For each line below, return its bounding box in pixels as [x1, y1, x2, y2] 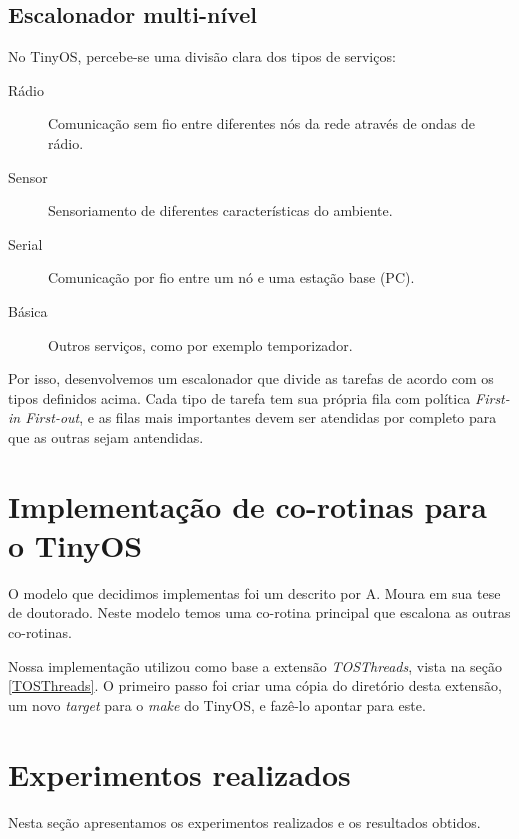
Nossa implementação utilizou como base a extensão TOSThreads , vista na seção [8, 655, 503, 676]
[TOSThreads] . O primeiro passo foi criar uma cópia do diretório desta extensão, [8, 675, 502, 696]
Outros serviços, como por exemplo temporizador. [48, 334, 353, 355]
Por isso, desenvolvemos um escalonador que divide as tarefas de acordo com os [8, 368, 494, 389]
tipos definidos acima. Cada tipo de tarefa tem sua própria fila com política [8, 387, 471, 408]
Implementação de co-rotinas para [8, 485, 487, 526]
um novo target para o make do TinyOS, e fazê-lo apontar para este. [8, 694, 426, 715]
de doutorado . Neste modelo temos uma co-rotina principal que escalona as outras [8, 602, 511, 623]
